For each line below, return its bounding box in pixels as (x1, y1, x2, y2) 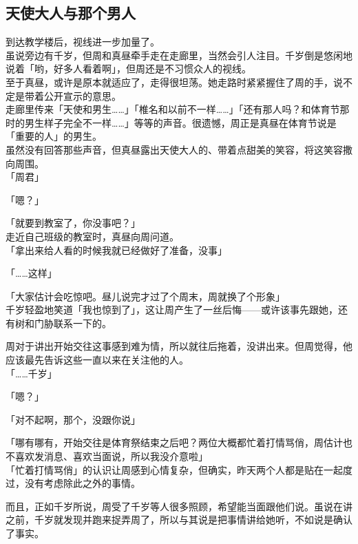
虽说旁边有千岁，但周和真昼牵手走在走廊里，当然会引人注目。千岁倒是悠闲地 (6, 48, 352, 62)
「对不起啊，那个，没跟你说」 (6, 412, 140, 426)
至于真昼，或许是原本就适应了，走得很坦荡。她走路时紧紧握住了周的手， (6, 74, 333, 89)
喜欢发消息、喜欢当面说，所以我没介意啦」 (14, 449, 208, 463)
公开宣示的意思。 (43, 88, 121, 103)
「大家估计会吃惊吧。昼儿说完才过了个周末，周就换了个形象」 (6, 289, 285, 303)
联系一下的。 (53, 315, 112, 330)
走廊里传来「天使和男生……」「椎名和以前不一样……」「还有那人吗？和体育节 (6, 102, 340, 116)
